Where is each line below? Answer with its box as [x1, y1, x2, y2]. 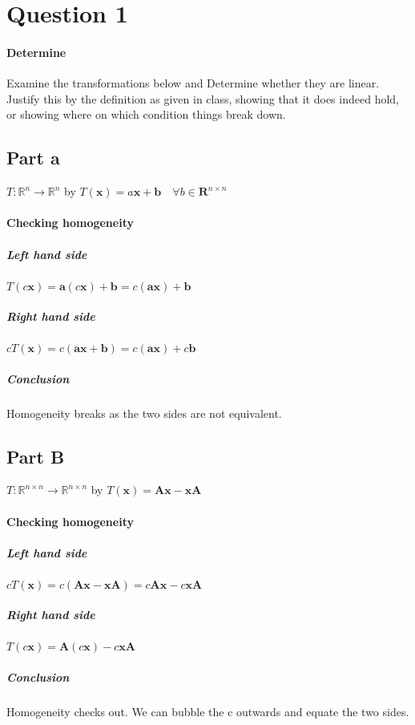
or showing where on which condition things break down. [6, 106, 286, 123]
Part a [6, 145, 60, 170]
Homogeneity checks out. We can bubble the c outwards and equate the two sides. [6, 703, 409, 719]
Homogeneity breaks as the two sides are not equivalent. [6, 404, 282, 421]
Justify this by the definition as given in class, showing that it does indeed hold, [6, 90, 399, 107]
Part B [6, 444, 65, 468]
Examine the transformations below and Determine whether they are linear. [6, 75, 380, 91]
